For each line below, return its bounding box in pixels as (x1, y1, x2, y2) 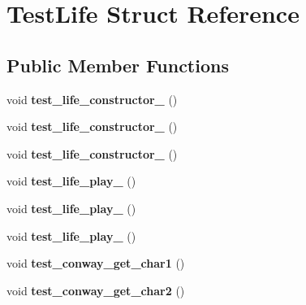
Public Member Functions (6, 52, 229, 77)
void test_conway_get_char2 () (6, 281, 185, 298)
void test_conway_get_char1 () (6, 255, 185, 272)
